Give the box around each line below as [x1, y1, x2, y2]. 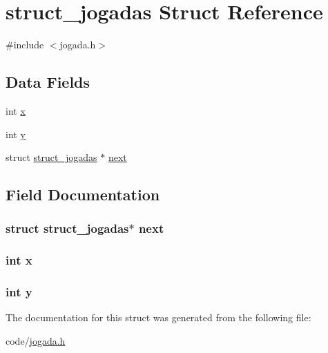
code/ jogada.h [6, 333, 66, 347]
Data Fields [6, 71, 90, 93]
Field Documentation [6, 184, 160, 205]
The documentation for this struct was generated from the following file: [6, 310, 311, 325]
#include [6, 37, 44, 52]
